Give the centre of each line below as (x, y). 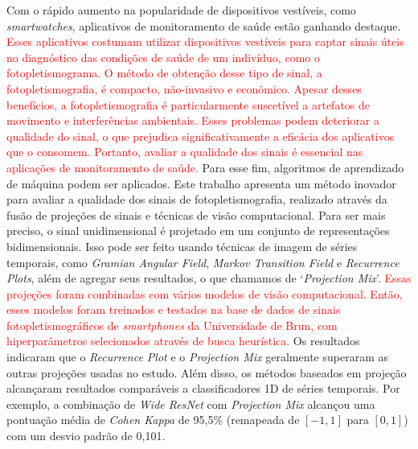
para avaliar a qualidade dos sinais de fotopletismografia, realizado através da (197, 199)
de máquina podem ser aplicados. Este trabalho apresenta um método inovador (201, 183)
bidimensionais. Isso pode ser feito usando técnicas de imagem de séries (182, 246)
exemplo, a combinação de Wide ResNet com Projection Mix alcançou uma (191, 404)
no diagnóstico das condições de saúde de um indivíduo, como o (163, 57)
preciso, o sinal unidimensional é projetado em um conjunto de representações (198, 231)
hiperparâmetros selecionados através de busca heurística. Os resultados (183, 341)
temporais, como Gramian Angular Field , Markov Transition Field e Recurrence (203, 262)
